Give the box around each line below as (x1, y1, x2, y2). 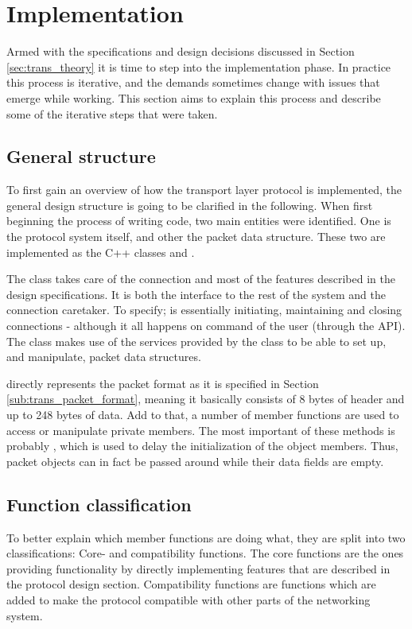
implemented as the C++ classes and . (6, 243, 195, 260)
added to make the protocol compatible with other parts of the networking (6, 591, 371, 608)
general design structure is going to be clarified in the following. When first (6, 196, 373, 213)
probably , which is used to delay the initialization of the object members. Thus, (6, 437, 398, 454)
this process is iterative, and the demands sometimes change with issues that (6, 74, 380, 91)
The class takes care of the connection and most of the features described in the (6, 270, 395, 287)
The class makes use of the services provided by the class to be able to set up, (6, 332, 387, 349)
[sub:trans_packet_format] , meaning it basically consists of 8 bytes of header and (6, 390, 405, 407)
